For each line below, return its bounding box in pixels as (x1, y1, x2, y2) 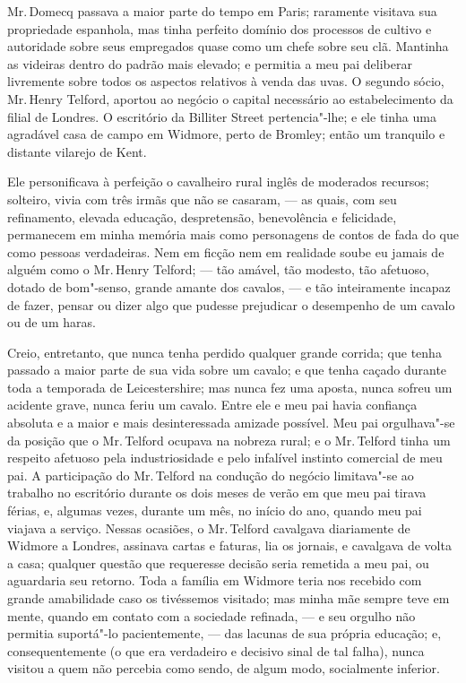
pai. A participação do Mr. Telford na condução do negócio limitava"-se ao (7, 465, 414, 484)
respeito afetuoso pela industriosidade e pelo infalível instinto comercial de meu (7, 448, 443, 467)
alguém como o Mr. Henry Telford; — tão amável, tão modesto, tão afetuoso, (7, 260, 429, 279)
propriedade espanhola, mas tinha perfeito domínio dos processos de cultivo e (7, 19, 432, 38)
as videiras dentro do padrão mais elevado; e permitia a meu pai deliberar (7, 54, 412, 73)
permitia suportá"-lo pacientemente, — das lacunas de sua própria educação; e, (7, 624, 442, 643)
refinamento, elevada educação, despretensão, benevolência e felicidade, (7, 207, 397, 226)
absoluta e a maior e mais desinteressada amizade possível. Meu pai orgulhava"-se (7, 413, 455, 432)
